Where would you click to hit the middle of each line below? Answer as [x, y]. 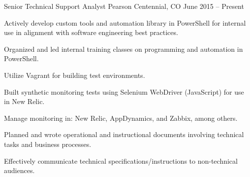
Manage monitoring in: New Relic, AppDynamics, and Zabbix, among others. [121, 118]
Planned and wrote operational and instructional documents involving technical [124, 134]
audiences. [19, 170]
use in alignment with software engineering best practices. [91, 32]
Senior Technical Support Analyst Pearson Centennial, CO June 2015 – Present [124, 6]
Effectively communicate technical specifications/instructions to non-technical [121, 160]
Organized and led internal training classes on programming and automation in [124, 49]
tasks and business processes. [48, 144]
